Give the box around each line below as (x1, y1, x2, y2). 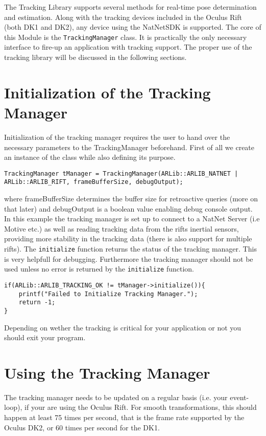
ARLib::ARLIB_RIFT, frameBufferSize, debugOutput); (4, 178, 183, 186)
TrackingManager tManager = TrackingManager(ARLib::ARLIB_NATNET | (4, 170, 238, 177)
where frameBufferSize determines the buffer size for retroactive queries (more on (4, 193, 258, 204)
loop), (4, 402, 22, 412)
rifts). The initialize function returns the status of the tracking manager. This (4, 243, 257, 254)
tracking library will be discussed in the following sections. (4, 52, 187, 63)
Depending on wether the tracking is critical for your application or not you (4, 322, 241, 333)
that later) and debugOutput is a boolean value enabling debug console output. (4, 203, 253, 214)
